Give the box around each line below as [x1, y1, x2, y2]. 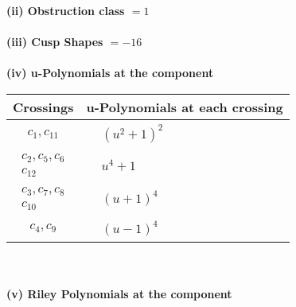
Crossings [13, 97, 74, 116]
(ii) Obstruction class [6, 2, 125, 18]
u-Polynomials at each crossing [86, 97, 283, 116]
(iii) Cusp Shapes [6, 33, 103, 50]
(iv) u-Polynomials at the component [6, 64, 214, 81]
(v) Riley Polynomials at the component [6, 286, 232, 302]
